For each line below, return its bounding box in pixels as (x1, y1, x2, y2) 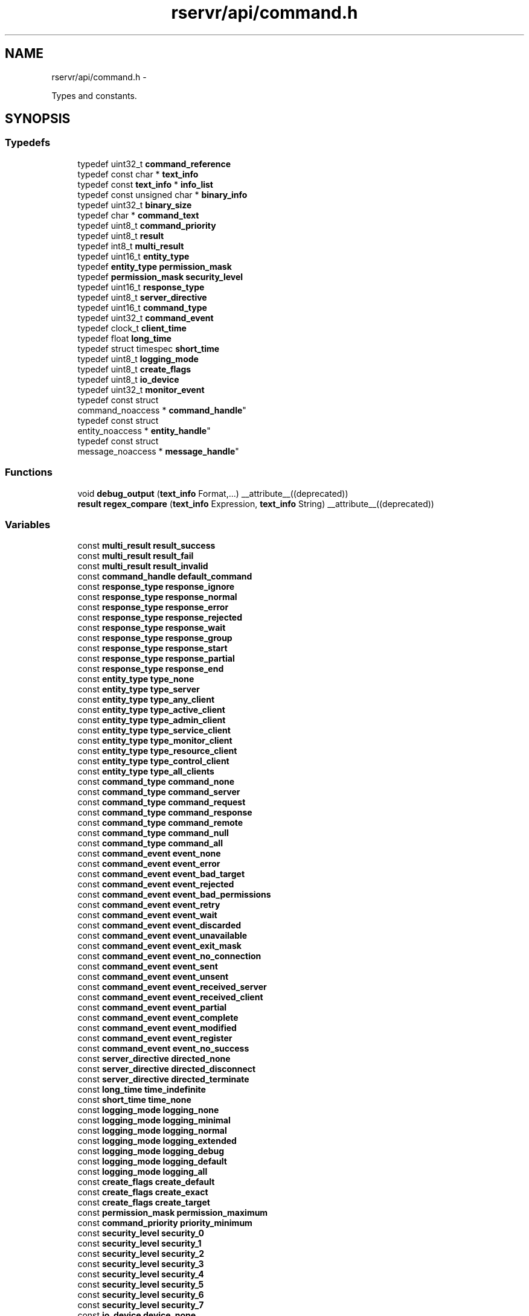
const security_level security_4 (77, 1269, 204, 1280)
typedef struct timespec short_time (77, 343, 220, 354)
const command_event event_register (77, 1033, 232, 1044)
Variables (5, 518, 51, 531)
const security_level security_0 (77, 1228, 204, 1239)
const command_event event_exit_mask (77, 941, 242, 951)
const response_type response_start (77, 643, 228, 654)
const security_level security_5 (77, 1279, 204, 1290)
